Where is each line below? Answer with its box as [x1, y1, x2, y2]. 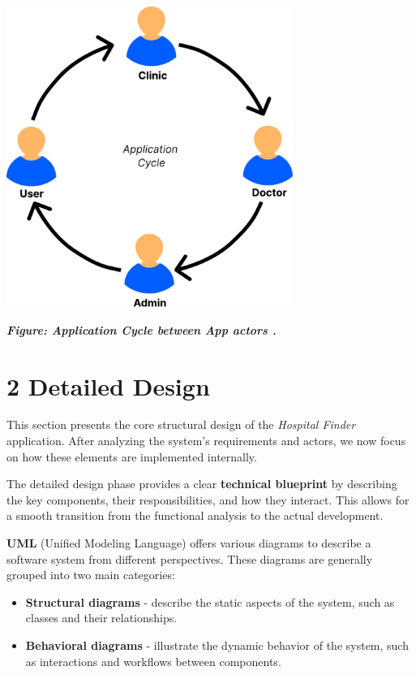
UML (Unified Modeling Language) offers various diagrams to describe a [6, 534, 371, 552]
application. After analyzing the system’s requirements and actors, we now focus [6, 432, 406, 449]
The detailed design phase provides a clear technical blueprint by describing [6, 475, 397, 492]
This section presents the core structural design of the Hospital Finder [6, 416, 356, 433]
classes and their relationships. [25, 609, 178, 626]
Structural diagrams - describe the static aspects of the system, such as [25, 593, 395, 610]
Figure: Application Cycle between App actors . [6, 321, 277, 338]
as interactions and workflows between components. [25, 652, 281, 669]
